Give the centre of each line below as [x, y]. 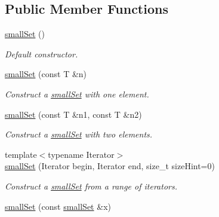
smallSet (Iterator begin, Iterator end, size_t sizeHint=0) [110, 166]
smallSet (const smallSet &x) [58, 206]
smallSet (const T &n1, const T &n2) [73, 114]
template [21, 154]
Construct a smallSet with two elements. [79, 134]
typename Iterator [81, 154]
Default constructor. [41, 54]
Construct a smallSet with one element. [77, 94]
